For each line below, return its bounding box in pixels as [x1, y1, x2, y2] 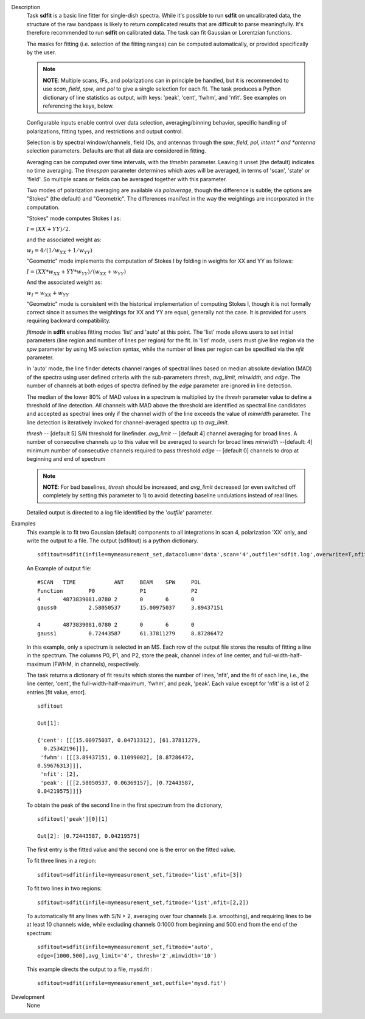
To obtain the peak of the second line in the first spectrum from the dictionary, [26, 801, 223, 809]
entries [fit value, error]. [26, 688, 86, 696]
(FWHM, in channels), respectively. [52, 660, 141, 668]
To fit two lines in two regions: [26, 885, 102, 892]
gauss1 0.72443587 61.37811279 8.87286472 [37, 630, 223, 637]
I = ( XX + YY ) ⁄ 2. [26, 226, 71, 232]
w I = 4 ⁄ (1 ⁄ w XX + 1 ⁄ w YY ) [26, 247, 92, 255]
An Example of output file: [26, 564, 92, 572]
